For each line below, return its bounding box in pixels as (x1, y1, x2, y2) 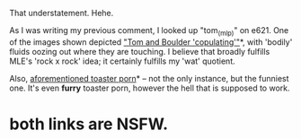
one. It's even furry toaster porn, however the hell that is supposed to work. (9, 83, 290, 93)
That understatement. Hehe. (9, 8, 114, 18)
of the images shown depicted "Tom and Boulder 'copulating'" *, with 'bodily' (9, 36, 293, 48)
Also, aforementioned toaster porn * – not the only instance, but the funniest (9, 73, 289, 83)
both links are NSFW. (9, 114, 169, 134)
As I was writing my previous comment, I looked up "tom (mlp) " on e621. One (9, 25, 289, 38)
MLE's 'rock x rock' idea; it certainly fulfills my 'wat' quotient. (9, 56, 235, 66)
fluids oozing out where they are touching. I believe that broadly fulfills (9, 46, 270, 56)
